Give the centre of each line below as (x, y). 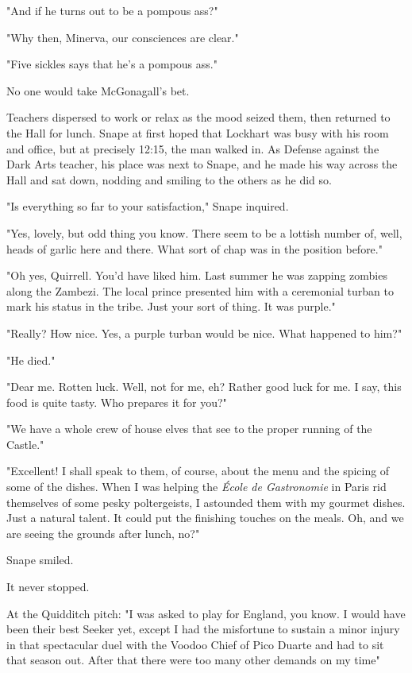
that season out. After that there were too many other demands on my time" (193, 660)
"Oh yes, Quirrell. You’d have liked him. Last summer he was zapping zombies (197, 275)
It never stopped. (48, 587)
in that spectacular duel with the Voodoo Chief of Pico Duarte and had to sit (195, 644)
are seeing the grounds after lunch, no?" (103, 533)
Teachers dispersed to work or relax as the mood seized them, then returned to (198, 117)
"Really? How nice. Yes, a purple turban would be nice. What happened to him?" (204, 333)
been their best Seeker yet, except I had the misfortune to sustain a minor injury (203, 629)
